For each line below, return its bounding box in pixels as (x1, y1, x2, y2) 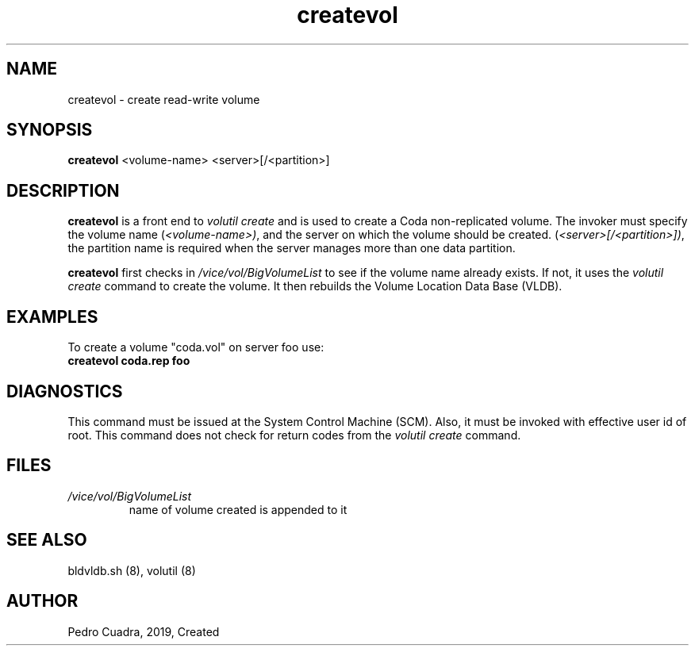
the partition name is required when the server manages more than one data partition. (67, 241, 516, 255)
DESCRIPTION (6, 180, 120, 201)
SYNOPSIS (6, 120, 93, 140)
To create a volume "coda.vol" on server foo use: (67, 340, 324, 355)
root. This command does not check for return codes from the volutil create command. (67, 428, 521, 442)
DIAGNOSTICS (6, 381, 123, 401)
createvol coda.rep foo (67, 354, 190, 368)
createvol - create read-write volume (67, 92, 260, 106)
